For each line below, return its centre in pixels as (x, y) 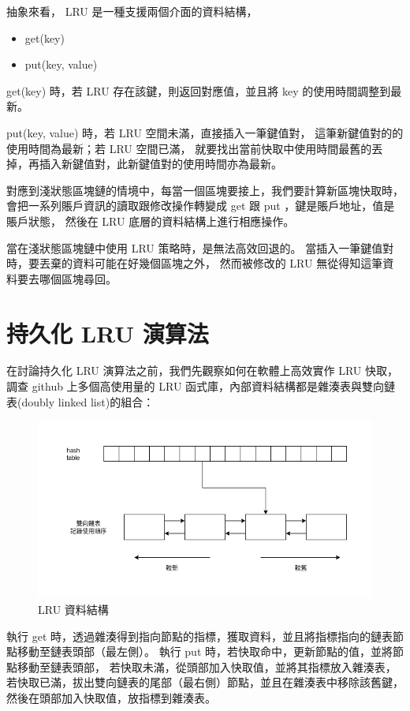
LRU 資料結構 (73, 609)
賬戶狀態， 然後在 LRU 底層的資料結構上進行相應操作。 (151, 221)
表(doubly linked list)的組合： (80, 401)
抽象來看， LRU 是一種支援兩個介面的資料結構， (132, 11)
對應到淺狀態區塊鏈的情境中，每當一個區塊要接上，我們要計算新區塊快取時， (205, 190)
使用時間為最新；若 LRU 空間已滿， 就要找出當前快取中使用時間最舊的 (189, 148)
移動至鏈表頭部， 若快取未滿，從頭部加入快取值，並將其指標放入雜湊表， (207, 666)
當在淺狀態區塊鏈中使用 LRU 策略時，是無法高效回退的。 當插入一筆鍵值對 (200, 247)
